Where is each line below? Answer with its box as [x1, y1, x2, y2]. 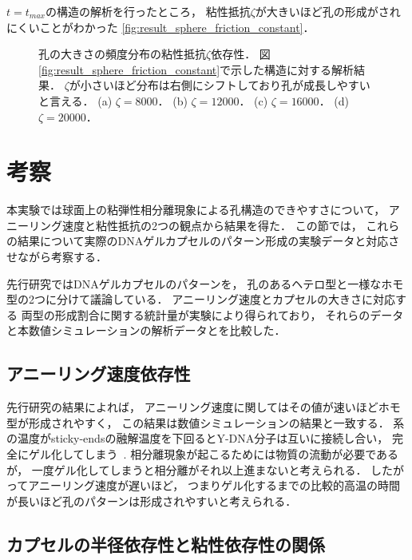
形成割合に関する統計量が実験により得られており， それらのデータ [54, 306, 404, 323]
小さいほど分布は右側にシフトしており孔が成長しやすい [80, 77, 370, 93]
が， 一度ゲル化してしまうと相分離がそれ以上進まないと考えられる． [6, 461, 367, 478]
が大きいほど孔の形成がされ [255, 3, 401, 19]
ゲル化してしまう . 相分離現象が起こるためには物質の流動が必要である [28, 446, 399, 463]
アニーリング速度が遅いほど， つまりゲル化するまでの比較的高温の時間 [28, 477, 400, 494]
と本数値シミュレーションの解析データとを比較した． [6, 322, 286, 339]
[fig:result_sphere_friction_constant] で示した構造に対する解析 [38, 61, 355, 77]
